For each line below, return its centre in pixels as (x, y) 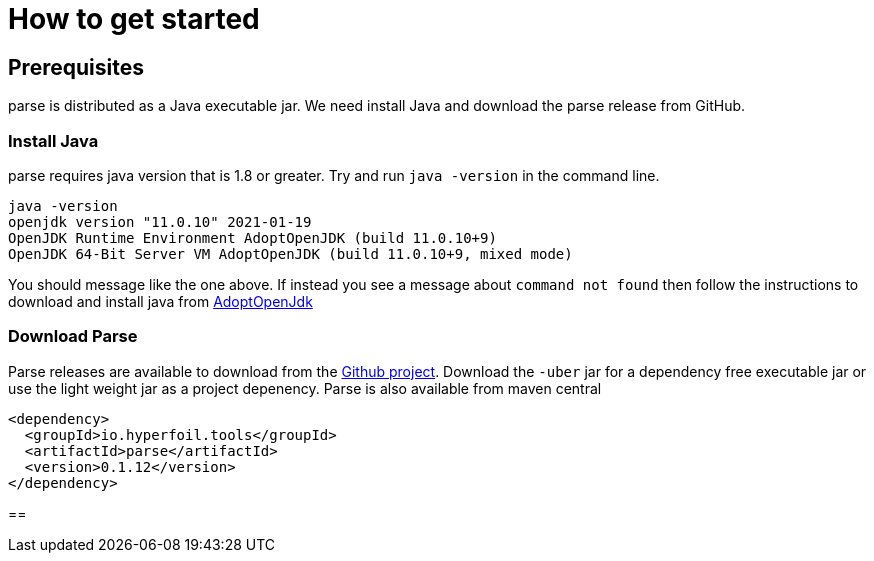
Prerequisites (76, 67)
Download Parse (73, 336)
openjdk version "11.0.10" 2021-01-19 (160, 221)
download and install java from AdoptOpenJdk (160, 301)
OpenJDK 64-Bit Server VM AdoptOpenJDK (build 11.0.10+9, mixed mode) (290, 253)
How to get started (134, 19)
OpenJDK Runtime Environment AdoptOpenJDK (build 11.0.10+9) (252, 237)
